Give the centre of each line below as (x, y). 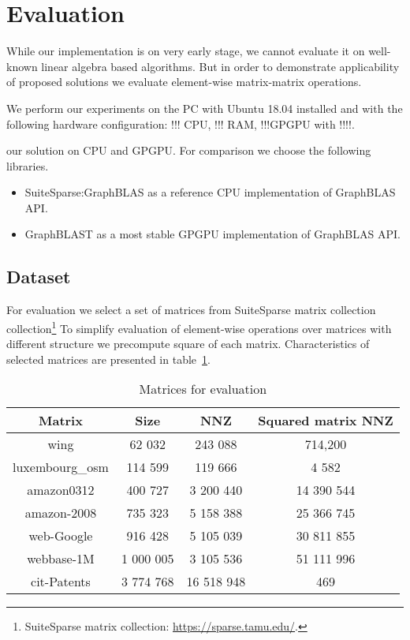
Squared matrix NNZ (326, 421)
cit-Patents (61, 582)
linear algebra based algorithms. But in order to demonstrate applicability (220, 66)
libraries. (28, 165)
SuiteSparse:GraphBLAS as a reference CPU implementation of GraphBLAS (210, 192)
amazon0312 (61, 490)
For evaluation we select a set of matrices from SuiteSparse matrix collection (191, 310)
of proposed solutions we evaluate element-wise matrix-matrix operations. (184, 82)
